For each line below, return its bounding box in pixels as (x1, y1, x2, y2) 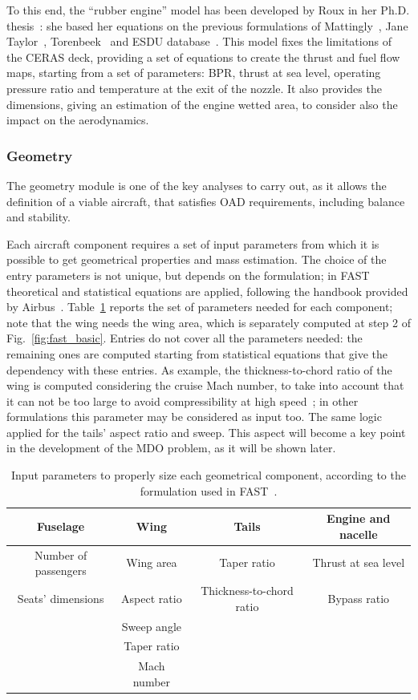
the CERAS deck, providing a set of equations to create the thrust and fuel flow (6, 48, 400, 65)
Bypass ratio (327, 589, 390, 606)
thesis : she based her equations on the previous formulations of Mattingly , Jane (6, 17, 408, 34)
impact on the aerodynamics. (6, 111, 149, 128)
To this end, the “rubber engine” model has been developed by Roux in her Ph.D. (6, 2, 410, 18)
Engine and (327, 510, 391, 527)
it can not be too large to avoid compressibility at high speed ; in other (6, 392, 359, 409)
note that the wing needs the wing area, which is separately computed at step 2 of (6, 314, 411, 330)
